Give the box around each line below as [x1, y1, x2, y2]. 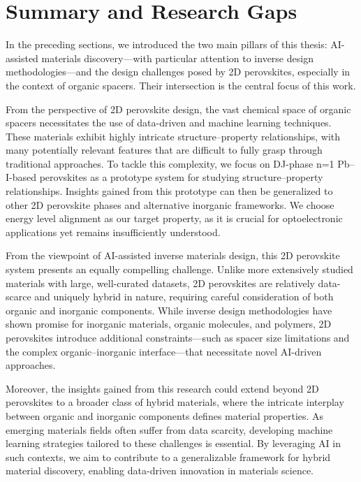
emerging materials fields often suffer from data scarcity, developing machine [6, 422, 333, 437]
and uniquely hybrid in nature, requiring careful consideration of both [34, 289, 334, 304]
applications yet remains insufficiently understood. [6, 224, 221, 239]
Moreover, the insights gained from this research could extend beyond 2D [6, 381, 319, 395]
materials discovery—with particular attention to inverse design [41, 50, 314, 65]
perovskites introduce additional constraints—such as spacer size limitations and [6, 330, 350, 344]
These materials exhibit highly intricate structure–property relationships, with [6, 129, 341, 143]
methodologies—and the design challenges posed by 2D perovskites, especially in [6, 64, 351, 79]
